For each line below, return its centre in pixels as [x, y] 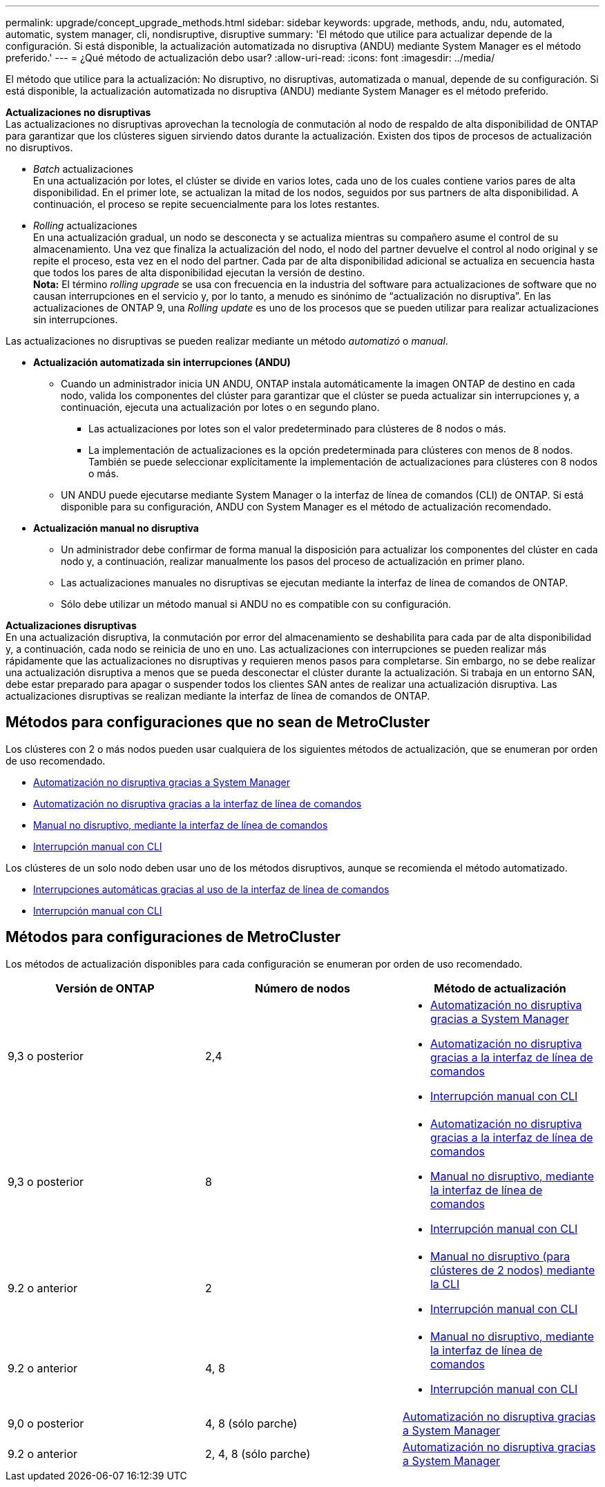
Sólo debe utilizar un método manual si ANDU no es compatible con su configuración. [256, 604]
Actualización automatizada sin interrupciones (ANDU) [162, 362]
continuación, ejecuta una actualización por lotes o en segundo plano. [220, 407]
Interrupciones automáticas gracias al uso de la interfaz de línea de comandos [211, 889]
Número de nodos [302, 988]
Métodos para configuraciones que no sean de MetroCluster [218, 722]
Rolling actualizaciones [85, 226]
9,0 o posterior [46, 1423]
